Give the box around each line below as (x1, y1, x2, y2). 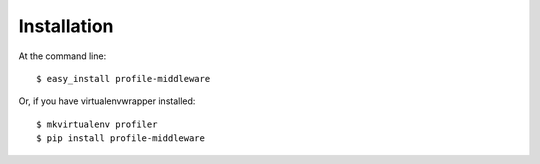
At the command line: (18, 50, 107, 62)
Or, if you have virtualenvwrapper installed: (18, 95, 196, 107)
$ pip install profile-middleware (36, 133, 205, 144)
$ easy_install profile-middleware (36, 73, 211, 84)
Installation (18, 15, 114, 37)
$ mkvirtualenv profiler (36, 118, 158, 130)
